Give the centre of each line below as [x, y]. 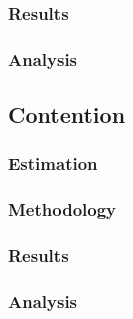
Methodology [62, 209]
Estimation [53, 163]
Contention [67, 114]
